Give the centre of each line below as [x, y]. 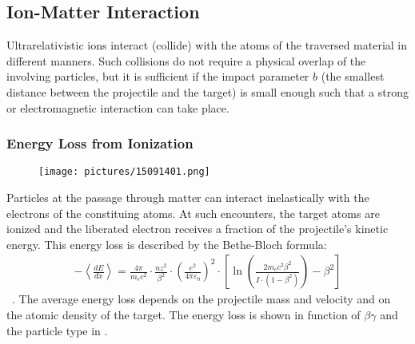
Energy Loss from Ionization [100, 143]
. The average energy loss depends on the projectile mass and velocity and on [201, 299]
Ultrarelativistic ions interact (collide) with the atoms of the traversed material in [207, 45]
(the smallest [353, 76]
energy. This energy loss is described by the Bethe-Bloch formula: [167, 244]
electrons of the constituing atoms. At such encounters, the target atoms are [193, 213]
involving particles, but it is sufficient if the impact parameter [158, 76]
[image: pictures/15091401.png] [124, 172]
